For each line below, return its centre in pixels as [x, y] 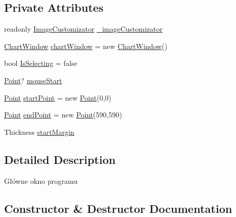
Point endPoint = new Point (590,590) [63, 115]
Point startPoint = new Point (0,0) [58, 97]
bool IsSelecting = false [41, 63]
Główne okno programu [41, 180]
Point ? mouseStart [33, 80]
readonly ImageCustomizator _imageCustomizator [84, 29]
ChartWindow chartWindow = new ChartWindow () [86, 46]
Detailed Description [60, 159]
